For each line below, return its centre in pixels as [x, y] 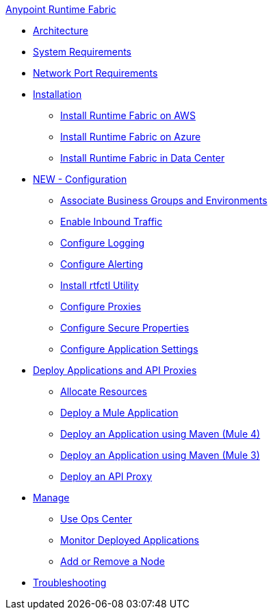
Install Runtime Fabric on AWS [128, 115]
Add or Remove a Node [113, 561]
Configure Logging [103, 243]
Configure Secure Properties [125, 328]
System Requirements [82, 52]
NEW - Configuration [80, 179]
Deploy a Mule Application [119, 413]
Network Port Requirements [95, 73]
